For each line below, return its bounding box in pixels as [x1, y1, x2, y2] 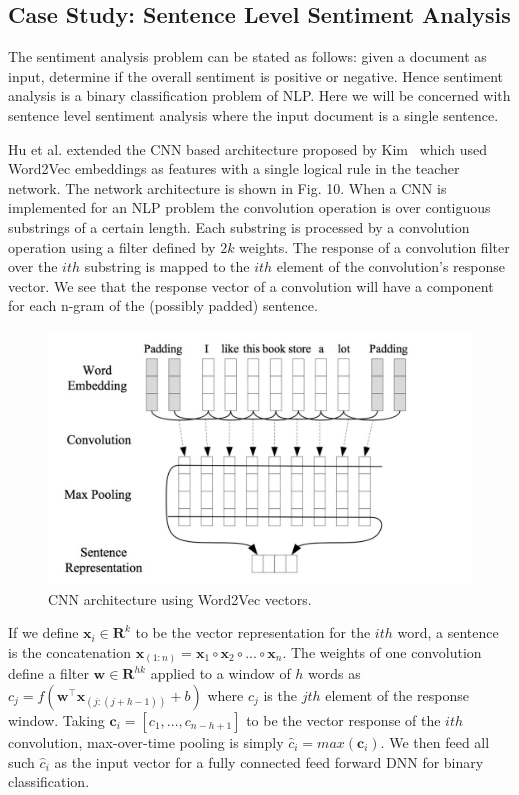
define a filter [8, 663, 89, 684]
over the [8, 256, 58, 277]
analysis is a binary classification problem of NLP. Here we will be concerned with [8, 85, 511, 106]
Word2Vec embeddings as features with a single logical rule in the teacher [8, 158, 460, 179]
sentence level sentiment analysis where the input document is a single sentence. [8, 104, 499, 125]
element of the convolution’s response [276, 256, 505, 277]
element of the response [325, 684, 469, 705]
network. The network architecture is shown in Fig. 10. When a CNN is [8, 177, 447, 198]
